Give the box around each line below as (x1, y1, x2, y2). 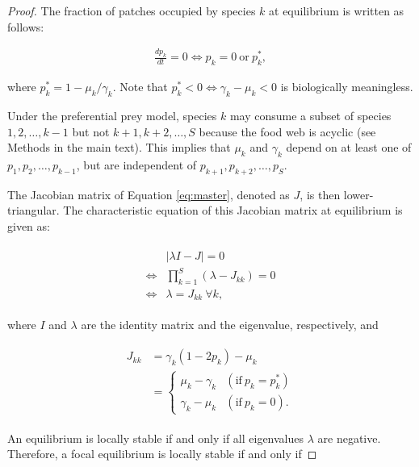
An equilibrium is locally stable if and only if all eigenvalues (7, 429, 304, 446)
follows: (7, 18, 44, 35)
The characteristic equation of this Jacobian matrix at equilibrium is (63, 202, 403, 219)
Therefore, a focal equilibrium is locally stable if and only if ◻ (7, 445, 317, 462)
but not (72, 123, 110, 140)
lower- (343, 186, 374, 202)
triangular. (7, 202, 60, 219)
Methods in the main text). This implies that (7, 139, 231, 156)
